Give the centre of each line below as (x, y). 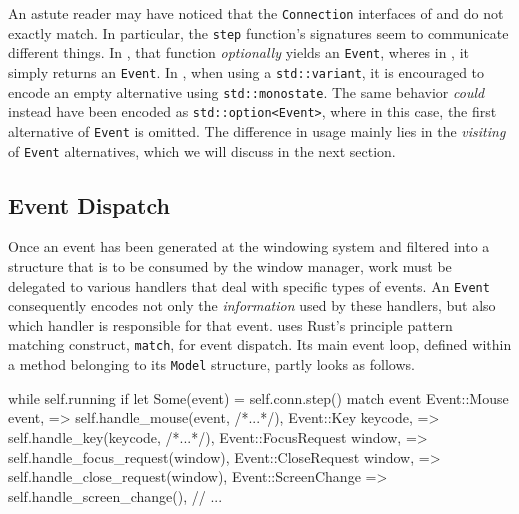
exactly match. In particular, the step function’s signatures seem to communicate (258, 32)
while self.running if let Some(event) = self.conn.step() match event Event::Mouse (258, 397)
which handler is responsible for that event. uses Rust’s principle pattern (230, 324)
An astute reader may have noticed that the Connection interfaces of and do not (256, 13)
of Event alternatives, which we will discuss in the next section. (202, 150)
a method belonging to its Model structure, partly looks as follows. (211, 364)
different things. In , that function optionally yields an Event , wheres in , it (239, 52)
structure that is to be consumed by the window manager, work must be (230, 266)
